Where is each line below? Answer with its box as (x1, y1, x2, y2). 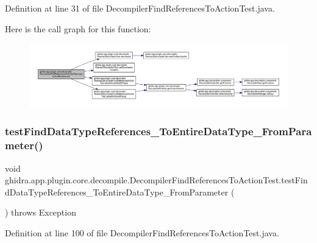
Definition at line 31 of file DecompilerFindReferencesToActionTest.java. (5, 2, 275, 14)
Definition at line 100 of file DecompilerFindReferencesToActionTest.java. (5, 226, 279, 239)
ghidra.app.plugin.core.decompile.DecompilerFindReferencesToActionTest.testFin (5, 174, 308, 186)
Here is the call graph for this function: (5, 22, 151, 35)
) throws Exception (5, 206, 76, 219)
